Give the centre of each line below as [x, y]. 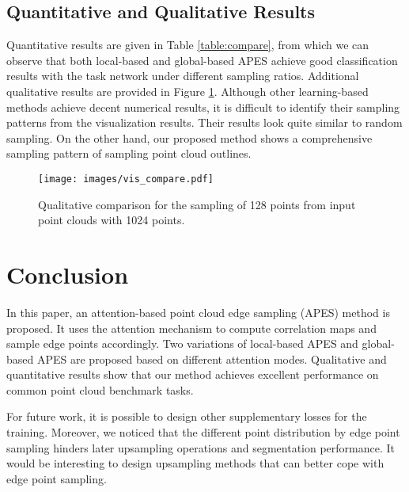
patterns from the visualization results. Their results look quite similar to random [204, 122]
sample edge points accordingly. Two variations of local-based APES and [182, 343]
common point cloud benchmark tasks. [100, 389]
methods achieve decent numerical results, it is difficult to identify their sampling [203, 107]
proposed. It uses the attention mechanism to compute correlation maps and [191, 328]
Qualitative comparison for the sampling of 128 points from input [197, 204]
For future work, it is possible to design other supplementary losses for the [187, 416]
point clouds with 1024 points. [112, 220]
